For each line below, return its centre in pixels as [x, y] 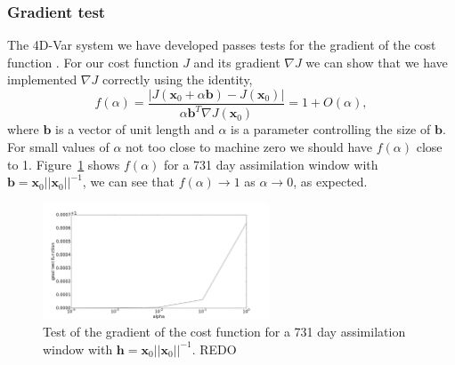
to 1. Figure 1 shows [64, 164]
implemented [42, 79]
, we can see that [128, 182]
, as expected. [330, 182]
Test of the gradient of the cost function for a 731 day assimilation [224, 332]
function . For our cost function [93, 62]
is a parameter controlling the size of [331, 129]
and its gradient [237, 62]
